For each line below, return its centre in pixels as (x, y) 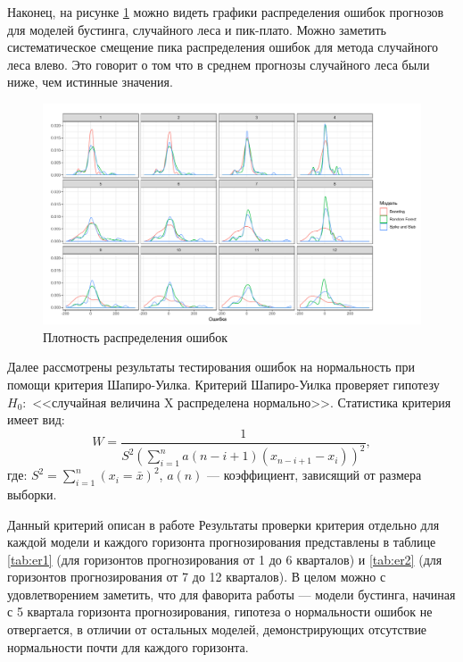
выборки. (32, 494)
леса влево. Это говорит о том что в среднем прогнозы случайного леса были (219, 64)
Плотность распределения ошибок (136, 336)
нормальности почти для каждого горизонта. (128, 646)
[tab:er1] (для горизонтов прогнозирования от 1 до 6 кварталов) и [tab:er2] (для (225, 559)
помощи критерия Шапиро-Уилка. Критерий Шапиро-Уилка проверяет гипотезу (223, 384)
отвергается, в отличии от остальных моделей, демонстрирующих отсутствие (217, 629)
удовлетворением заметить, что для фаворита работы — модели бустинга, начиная (231, 594)
